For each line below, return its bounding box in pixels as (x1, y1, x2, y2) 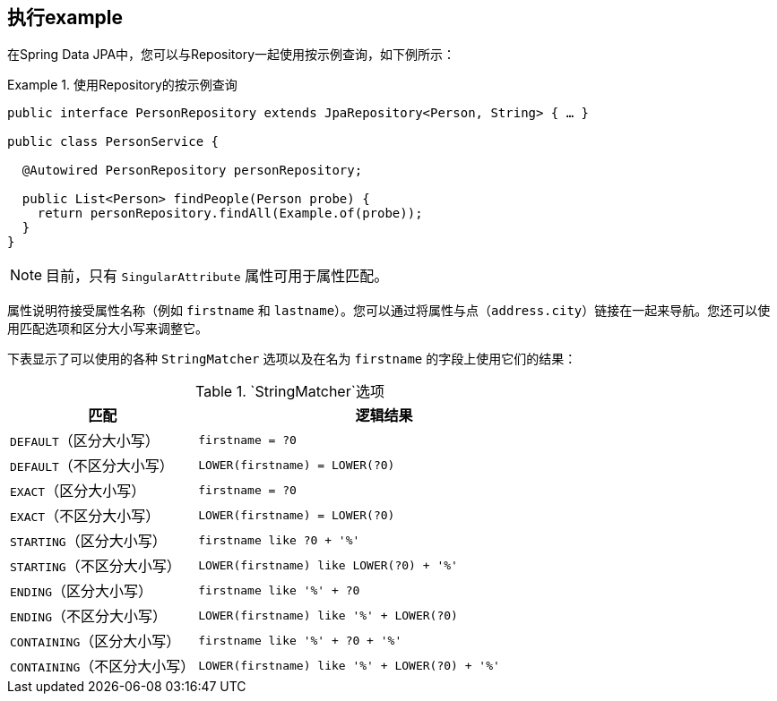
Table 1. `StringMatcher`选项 (195, 382, 384, 401)
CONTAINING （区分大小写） (10, 632, 181, 651)
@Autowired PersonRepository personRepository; (22, 163, 363, 178)
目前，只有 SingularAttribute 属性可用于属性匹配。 (46, 267, 389, 286)
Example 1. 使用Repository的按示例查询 (7, 77, 237, 93)
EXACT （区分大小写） (10, 482, 146, 500)
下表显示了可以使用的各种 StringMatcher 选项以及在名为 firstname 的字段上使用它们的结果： (7, 351, 577, 367)
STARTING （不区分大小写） (10, 557, 181, 576)
